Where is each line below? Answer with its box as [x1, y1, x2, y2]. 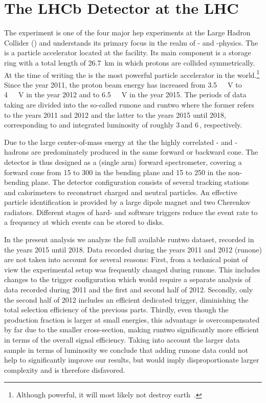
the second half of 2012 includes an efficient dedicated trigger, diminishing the [4, 294, 249, 305]
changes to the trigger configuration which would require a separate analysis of [4, 274, 251, 285]
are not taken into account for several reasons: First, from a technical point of [4, 254, 248, 265]
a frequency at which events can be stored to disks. [4, 217, 164, 227]
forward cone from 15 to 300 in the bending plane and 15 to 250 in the [4, 166, 226, 177]
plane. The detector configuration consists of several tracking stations [31, 177, 249, 187]
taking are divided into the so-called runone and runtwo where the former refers [4, 99, 254, 110]
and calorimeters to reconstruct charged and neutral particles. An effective [4, 186, 237, 197]
